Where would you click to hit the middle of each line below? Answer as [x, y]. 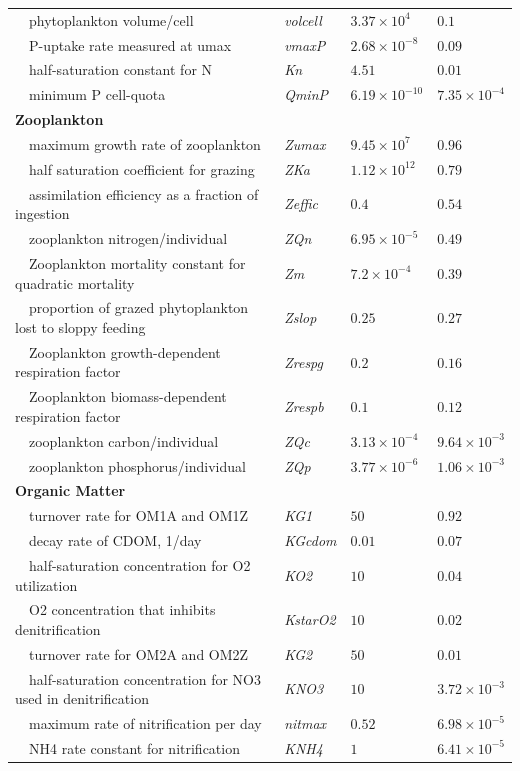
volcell [303, 19]
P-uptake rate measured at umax [130, 44]
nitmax [305, 723]
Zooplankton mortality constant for [137, 262]
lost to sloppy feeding [80, 326]
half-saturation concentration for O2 [139, 564]
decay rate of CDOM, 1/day [115, 540]
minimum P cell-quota [97, 94]
